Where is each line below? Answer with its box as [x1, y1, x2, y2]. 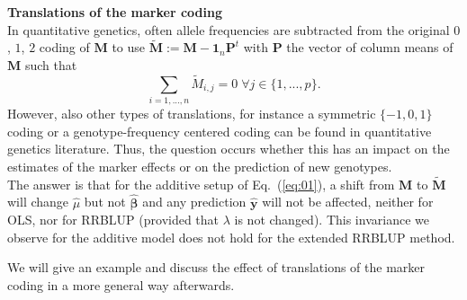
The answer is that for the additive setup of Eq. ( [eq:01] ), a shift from [7, 174, 395, 193]
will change [7, 192, 69, 211]
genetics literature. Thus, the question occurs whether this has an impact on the [7, 139, 450, 158]
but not [84, 192, 126, 211]
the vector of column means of [286, 38, 454, 57]
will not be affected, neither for [262, 192, 434, 211]
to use [112, 38, 146, 57]
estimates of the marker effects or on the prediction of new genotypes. [7, 156, 392, 175]
